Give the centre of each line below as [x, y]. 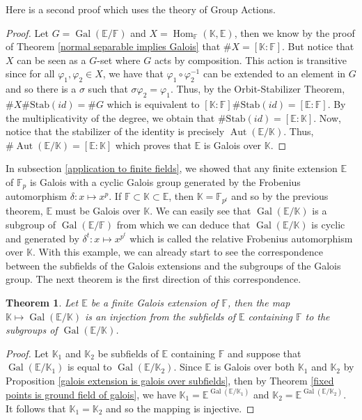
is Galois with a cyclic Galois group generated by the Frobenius [165, 181]
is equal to [89, 367]
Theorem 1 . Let [42, 302]
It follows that [36, 408]
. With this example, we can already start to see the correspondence [178, 252]
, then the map [259, 302]
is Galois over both [254, 367]
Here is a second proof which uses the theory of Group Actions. [141, 9]
